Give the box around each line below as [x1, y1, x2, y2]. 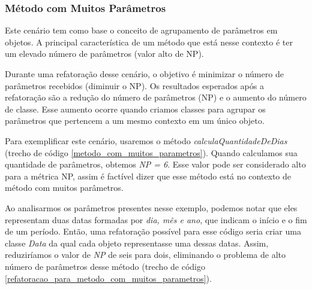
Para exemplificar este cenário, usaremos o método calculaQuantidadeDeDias [5, 134, 287, 147]
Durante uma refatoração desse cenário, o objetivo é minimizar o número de [5, 68, 284, 80]
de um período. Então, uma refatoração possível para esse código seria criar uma [5, 225, 301, 238]
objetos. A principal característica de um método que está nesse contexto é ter [5, 35, 293, 48]
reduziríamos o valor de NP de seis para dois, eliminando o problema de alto [5, 248, 286, 261]
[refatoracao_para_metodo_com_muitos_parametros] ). [5, 272, 212, 284]
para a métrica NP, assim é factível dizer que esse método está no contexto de [5, 169, 291, 182]
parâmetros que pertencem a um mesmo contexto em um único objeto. [5, 114, 265, 127]
